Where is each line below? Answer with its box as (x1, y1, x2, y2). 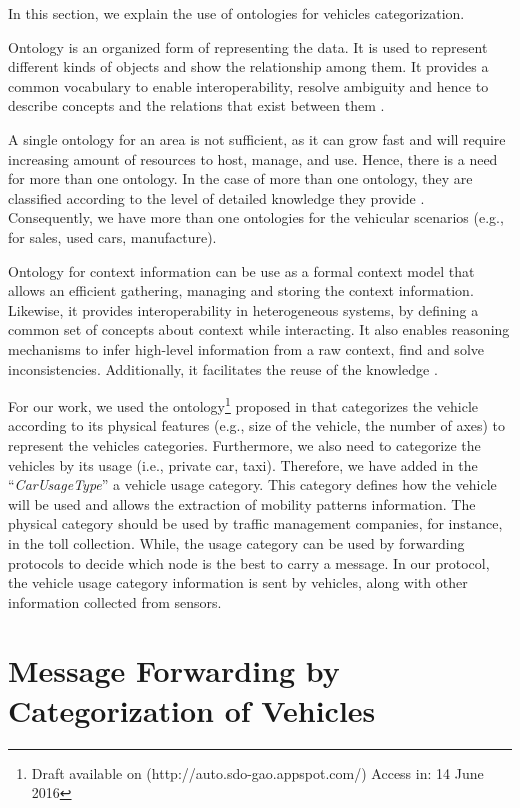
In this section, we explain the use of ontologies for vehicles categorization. (8, 3, 465, 23)
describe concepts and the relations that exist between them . (8, 95, 385, 116)
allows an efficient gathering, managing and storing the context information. (8, 280, 474, 301)
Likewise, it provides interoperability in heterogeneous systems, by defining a (8, 299, 479, 320)
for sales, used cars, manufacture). (8, 226, 217, 247)
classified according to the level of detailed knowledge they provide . (8, 187, 425, 208)
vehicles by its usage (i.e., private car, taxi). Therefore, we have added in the (8, 454, 478, 475)
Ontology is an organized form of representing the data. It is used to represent (8, 36, 488, 57)
